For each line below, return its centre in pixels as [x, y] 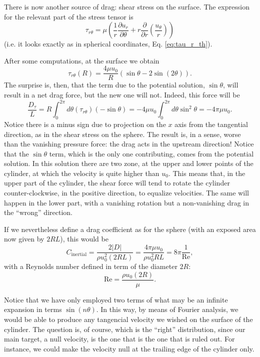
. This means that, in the [207, 173]
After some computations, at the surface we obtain [82, 60]
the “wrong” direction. [38, 212]
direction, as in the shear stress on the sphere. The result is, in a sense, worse [122, 134]
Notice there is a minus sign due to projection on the [85, 124]
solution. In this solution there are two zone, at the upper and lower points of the [129, 163]
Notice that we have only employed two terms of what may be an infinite [116, 299]
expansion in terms [33, 309]
